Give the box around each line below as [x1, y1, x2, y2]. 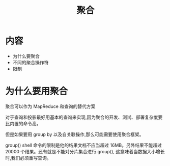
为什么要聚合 [12, 53, 40, 59]
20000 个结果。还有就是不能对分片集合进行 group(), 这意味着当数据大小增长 [5, 148, 165, 154]
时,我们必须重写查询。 [5, 155, 52, 161]
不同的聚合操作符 [12, 59, 49, 65]
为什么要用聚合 [5, 86, 68, 97]
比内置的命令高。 [5, 120, 41, 126]
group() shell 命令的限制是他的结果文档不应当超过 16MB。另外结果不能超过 [5, 142, 162, 148]
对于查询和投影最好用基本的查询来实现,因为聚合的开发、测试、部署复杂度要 [5, 114, 163, 120]
